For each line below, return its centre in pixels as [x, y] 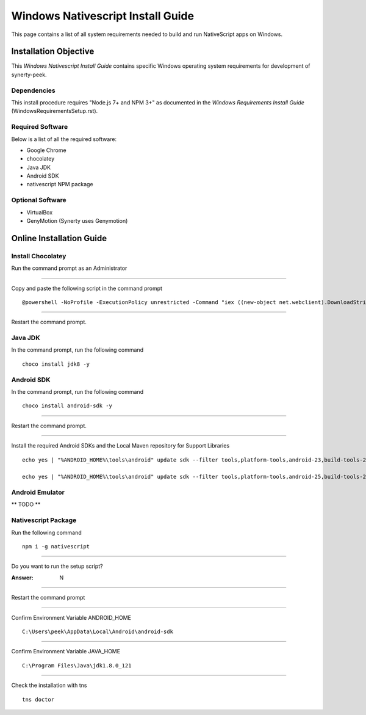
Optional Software [39, 200]
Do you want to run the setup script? [57, 566]
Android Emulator [38, 493]
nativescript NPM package [60, 184]
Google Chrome [46, 150]
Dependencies [34, 90]
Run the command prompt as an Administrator [69, 268]
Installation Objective [53, 52]
